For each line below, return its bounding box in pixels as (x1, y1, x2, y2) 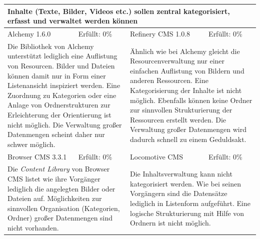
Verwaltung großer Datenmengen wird (130, 124, 246, 134)
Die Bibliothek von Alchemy (7, 40, 94, 51)
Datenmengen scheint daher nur (7, 129, 105, 139)
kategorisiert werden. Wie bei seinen (130, 178, 241, 188)
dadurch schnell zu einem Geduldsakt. (130, 133, 246, 144)
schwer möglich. (7, 138, 55, 149)
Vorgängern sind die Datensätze (130, 188, 227, 198)
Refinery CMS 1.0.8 (130, 28, 190, 38)
